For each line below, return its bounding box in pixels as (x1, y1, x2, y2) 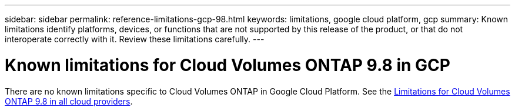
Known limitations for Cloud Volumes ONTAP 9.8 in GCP (5, 55, 450, 75)
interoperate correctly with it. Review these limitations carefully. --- (5, 34, 265, 44)
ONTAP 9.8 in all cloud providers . (5, 96, 133, 106)
